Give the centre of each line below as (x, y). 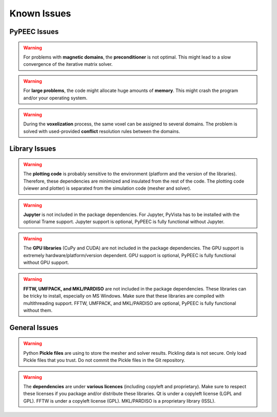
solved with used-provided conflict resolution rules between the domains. (102, 131)
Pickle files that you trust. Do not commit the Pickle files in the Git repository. (104, 360)
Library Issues (33, 148)
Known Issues (40, 13)
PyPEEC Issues (34, 32)
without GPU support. (46, 262)
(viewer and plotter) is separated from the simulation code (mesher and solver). (107, 188)
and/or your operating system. (55, 98)
